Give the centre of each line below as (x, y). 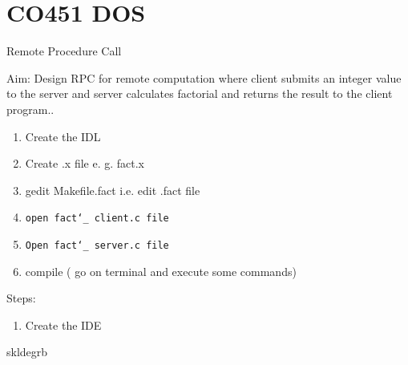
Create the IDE (63, 324)
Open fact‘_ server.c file (97, 245)
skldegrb (27, 352)
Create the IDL (63, 136)
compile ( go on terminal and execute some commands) (161, 271)
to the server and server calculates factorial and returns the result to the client (200, 93)
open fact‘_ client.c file (97, 219)
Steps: (21, 298)
